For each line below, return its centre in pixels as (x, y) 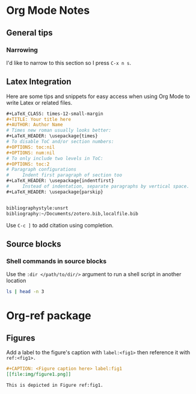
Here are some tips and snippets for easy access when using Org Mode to (98, 96)
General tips (29, 33)
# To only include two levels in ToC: (55, 158)
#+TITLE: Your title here (38, 119)
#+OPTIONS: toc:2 (28, 164)
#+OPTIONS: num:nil (31, 153)
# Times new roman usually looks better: (59, 131)
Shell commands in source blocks (57, 261)
